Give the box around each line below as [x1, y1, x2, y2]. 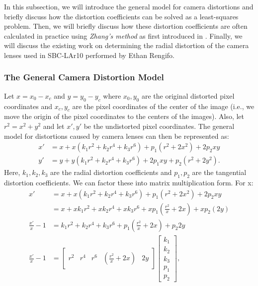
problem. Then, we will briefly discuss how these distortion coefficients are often [4, 21, 248, 31]
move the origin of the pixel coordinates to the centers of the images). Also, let [4, 111, 244, 121]
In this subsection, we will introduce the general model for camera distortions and [4, 1, 254, 11]
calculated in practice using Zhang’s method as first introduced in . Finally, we [4, 30, 243, 41]
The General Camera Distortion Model [4, 71, 164, 83]
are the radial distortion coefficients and [50, 167, 172, 177]
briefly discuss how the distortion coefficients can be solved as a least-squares [4, 11, 239, 21]
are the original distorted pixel [141, 90, 235, 101]
